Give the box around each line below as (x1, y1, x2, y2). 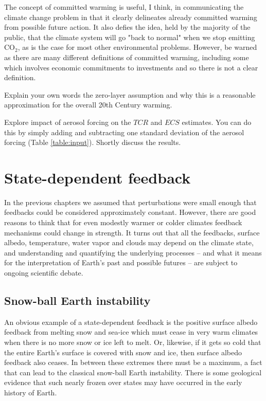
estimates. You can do (182, 116, 252, 127)
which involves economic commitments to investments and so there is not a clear (4, 62, 258, 72)
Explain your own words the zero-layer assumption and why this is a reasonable (4, 89, 256, 100)
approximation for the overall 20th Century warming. (4, 99, 172, 110)
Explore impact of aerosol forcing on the (4, 116, 131, 127)
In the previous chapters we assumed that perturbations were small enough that (4, 196, 257, 207)
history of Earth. (4, 387, 57, 397)
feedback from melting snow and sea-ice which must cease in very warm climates (4, 326, 258, 337)
